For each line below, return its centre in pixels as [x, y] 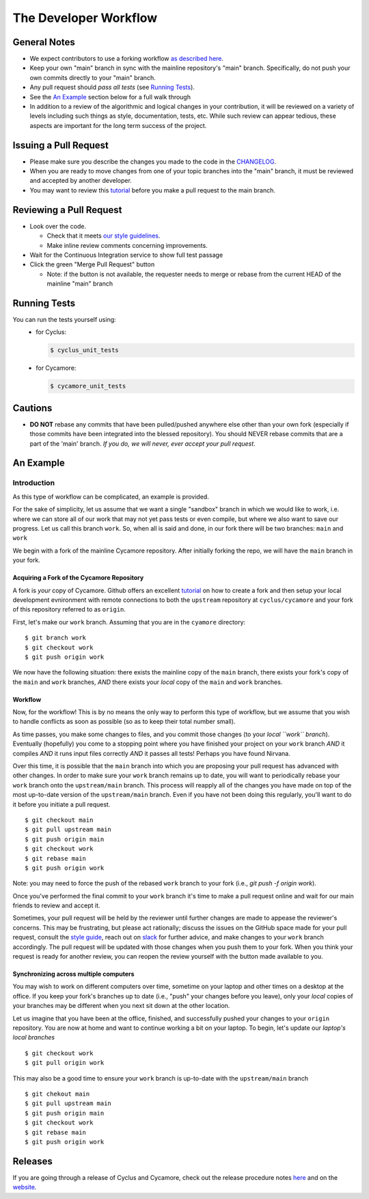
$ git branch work [56, 638]
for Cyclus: [51, 332]
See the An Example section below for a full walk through [110, 97]
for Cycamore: [56, 368]
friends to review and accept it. [56, 906]
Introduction [33, 483]
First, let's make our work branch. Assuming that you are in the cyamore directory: [129, 622]
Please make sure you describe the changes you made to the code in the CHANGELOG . [153, 162]
